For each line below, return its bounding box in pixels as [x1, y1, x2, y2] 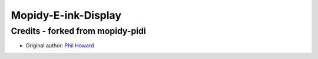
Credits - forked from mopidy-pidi [11, 26, 147, 36]
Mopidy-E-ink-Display [11, 9, 122, 22]
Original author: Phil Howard [25, 42, 94, 49]
